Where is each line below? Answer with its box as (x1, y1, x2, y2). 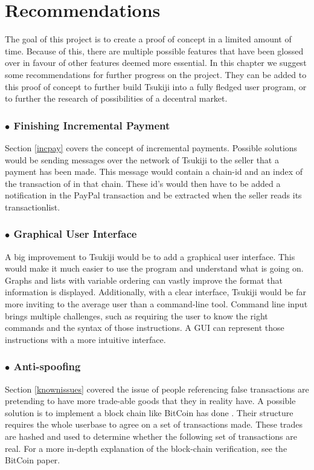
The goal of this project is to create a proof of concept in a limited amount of (5, 33, 292, 45)
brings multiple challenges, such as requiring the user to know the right (5, 309, 268, 322)
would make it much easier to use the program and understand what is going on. (5, 262, 304, 275)
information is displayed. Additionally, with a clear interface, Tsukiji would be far (5, 286, 307, 298)
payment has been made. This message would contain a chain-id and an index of (5, 165, 303, 178)
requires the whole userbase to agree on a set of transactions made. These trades (5, 418, 303, 431)
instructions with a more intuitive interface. (5, 333, 166, 345)
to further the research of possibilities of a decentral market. (5, 92, 228, 105)
